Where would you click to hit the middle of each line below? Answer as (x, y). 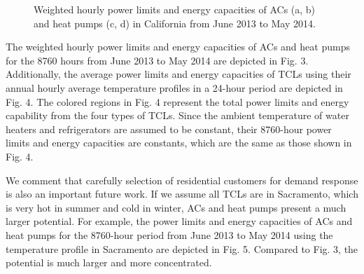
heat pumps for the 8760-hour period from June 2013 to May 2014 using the (169, 234)
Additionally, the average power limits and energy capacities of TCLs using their (178, 74)
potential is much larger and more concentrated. (109, 262)
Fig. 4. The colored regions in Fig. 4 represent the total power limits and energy (177, 101)
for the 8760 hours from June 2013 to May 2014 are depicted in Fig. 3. (157, 60)
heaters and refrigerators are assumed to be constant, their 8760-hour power (169, 129)
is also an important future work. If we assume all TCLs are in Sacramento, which (182, 194)
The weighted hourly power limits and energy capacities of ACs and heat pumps (178, 47)
